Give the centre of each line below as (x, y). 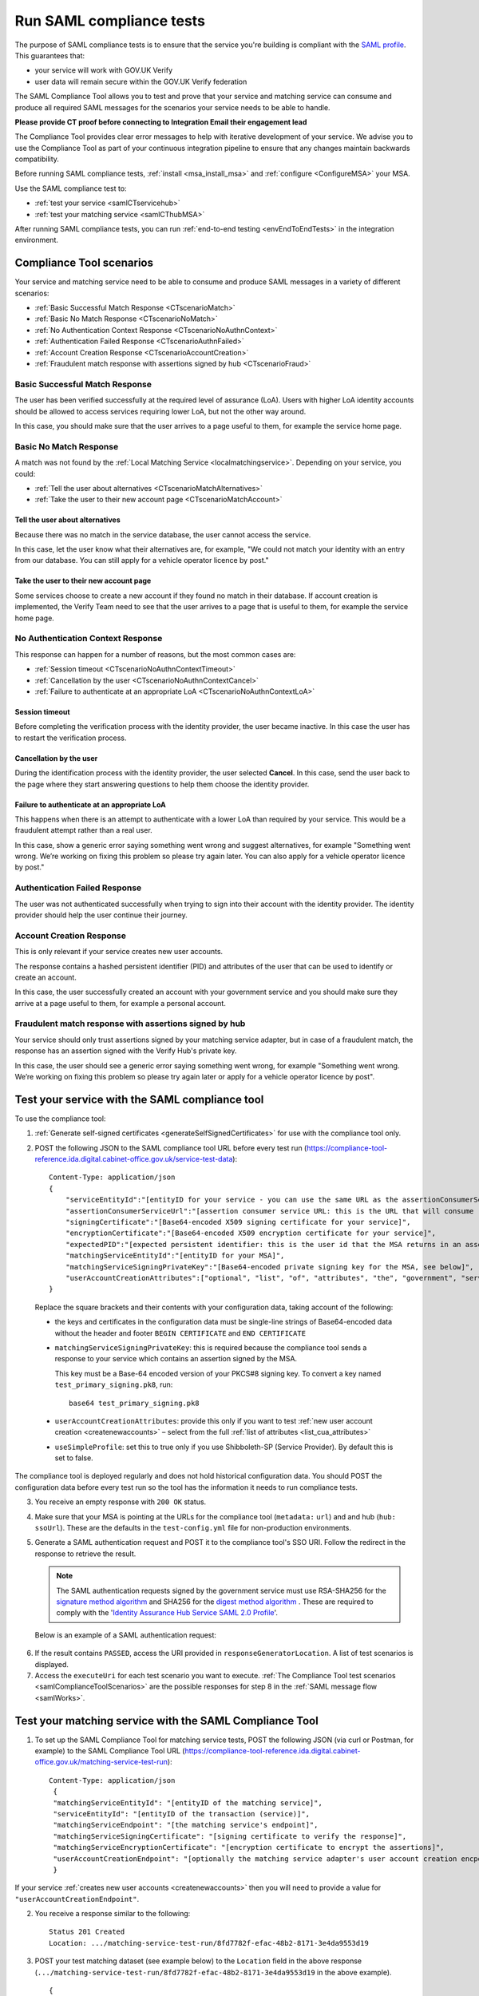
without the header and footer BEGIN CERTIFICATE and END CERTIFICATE (180, 1333)
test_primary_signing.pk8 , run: (114, 1384)
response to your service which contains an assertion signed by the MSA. (176, 1359)
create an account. (46, 977)
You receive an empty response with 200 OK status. (121, 1502)
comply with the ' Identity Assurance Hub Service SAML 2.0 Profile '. (167, 1613)
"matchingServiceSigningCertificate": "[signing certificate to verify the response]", (230, 1836)
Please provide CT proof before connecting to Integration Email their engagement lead (161, 122)
